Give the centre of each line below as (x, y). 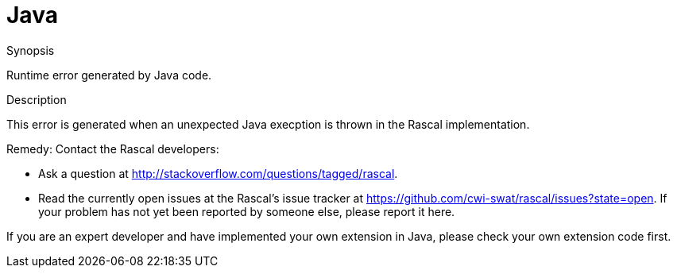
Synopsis (31, 50)
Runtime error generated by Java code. (109, 75)
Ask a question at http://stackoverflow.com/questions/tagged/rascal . (218, 173)
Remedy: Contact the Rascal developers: (113, 149)
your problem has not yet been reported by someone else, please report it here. (247, 211)
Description (37, 99)
